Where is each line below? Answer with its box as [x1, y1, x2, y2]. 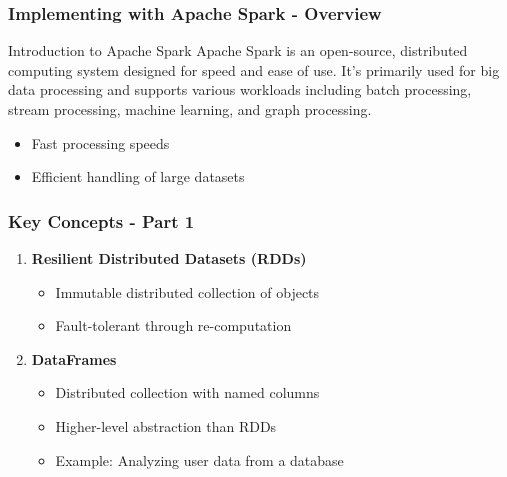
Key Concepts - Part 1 [8, 208, 195, 233]
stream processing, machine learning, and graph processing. [8, 99, 372, 119]
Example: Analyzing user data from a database [55, 449, 344, 470]
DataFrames [31, 348, 117, 369]
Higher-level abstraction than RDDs [55, 415, 277, 436]
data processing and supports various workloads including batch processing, [8, 79, 472, 100]
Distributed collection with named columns [55, 382, 320, 403]
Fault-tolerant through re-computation [55, 315, 292, 336]
